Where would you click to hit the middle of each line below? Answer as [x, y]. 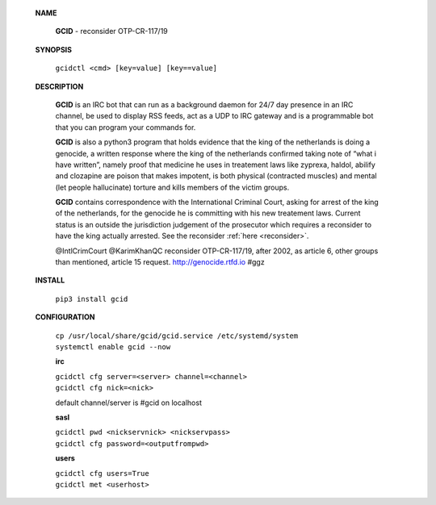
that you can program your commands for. [126, 127]
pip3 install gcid [92, 299]
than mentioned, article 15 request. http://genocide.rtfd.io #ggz [160, 262]
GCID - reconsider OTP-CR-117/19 [112, 31]
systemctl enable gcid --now [113, 346]
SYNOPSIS [54, 49]
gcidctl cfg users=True [102, 473]
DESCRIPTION [59, 86]
